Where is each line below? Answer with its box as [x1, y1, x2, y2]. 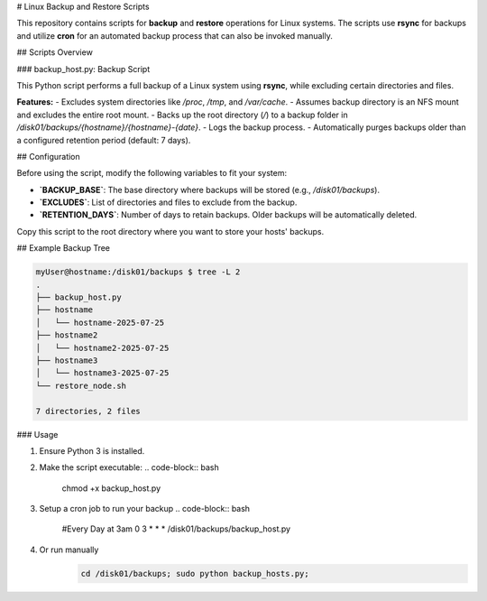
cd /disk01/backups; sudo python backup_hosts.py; [80, 569, 310, 578]
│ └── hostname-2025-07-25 [35, 317, 165, 328]
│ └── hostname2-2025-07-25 [35, 343, 170, 353]
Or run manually [39, 544, 99, 555]
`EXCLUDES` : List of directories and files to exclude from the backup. [39, 197, 298, 208]
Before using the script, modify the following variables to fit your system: [16, 168, 288, 179]
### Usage [16, 429, 59, 439]
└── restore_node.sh [35, 380, 126, 391]
